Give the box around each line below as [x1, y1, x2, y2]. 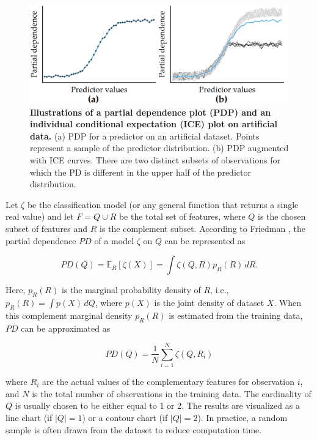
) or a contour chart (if [82, 411, 168, 424]
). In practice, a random [197, 411, 288, 424]
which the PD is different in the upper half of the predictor [30, 165, 251, 178]
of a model [94, 234, 134, 247]
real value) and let [5, 210, 74, 223]
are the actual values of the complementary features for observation [42, 375, 294, 388]
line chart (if [5, 411, 53, 424]
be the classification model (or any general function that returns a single [27, 198, 299, 211]
